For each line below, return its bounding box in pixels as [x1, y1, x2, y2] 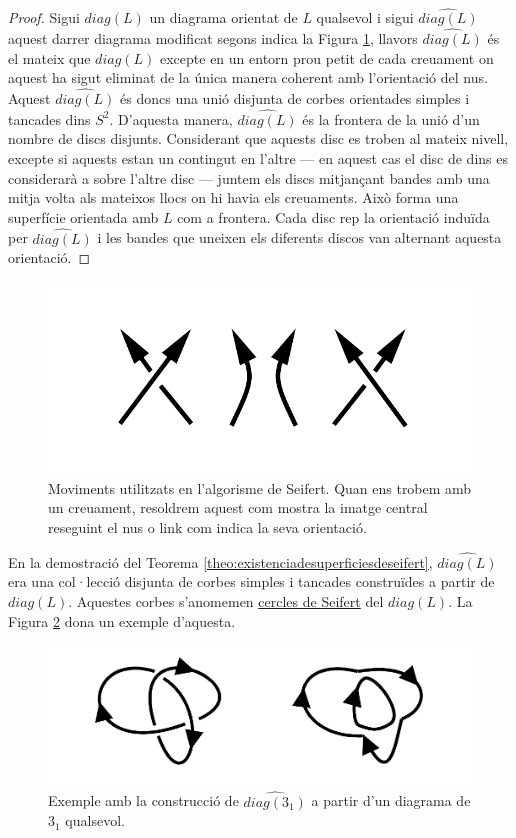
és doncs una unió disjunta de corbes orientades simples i [120, 88, 470, 109]
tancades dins [8, 108, 91, 129]
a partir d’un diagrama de [311, 790, 471, 811]
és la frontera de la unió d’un [302, 108, 480, 129]
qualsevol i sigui [316, 7, 414, 28]
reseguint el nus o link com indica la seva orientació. [48, 516, 367, 537]
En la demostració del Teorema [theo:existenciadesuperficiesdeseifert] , [8, 551, 433, 572]
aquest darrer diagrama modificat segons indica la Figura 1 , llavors [8, 28, 418, 49]
